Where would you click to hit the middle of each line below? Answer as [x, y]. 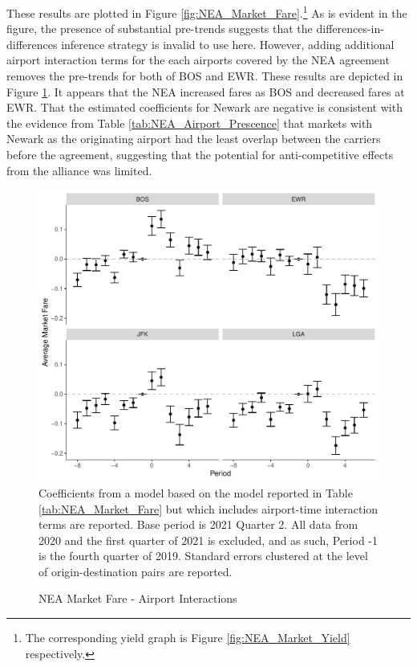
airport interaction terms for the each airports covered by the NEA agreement [198, 60]
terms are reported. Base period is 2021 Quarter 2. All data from [198, 524]
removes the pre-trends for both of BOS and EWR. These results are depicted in [205, 76]
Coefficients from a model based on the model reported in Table [196, 492]
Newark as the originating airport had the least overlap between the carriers [194, 139]
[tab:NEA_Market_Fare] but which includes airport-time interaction [208, 508]
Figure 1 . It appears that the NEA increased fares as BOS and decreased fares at [206, 91]
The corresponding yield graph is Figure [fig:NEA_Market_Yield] [188, 638]
